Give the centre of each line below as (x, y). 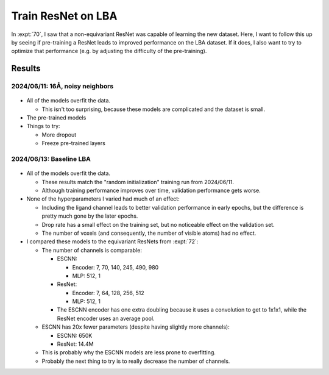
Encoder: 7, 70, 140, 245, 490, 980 (115, 267)
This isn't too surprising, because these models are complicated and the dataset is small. (154, 109)
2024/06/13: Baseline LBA (51, 159)
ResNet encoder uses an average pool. (106, 318)
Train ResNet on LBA (64, 16)
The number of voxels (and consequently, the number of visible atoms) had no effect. (149, 233)
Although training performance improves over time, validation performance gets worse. (151, 190)
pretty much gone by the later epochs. (90, 216)
